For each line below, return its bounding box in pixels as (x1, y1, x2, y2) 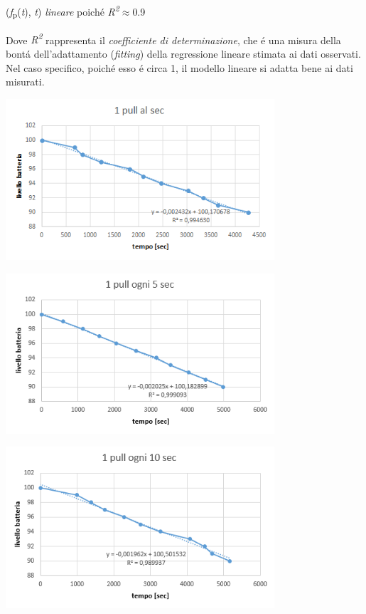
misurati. (6, 74, 45, 89)
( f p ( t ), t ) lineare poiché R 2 (6, 2, 119, 21)
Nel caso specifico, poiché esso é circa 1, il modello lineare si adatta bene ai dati (6, 60, 353, 75)
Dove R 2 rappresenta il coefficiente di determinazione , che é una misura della (6, 30, 341, 47)
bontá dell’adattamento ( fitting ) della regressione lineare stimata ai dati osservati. (6, 46, 361, 61)
